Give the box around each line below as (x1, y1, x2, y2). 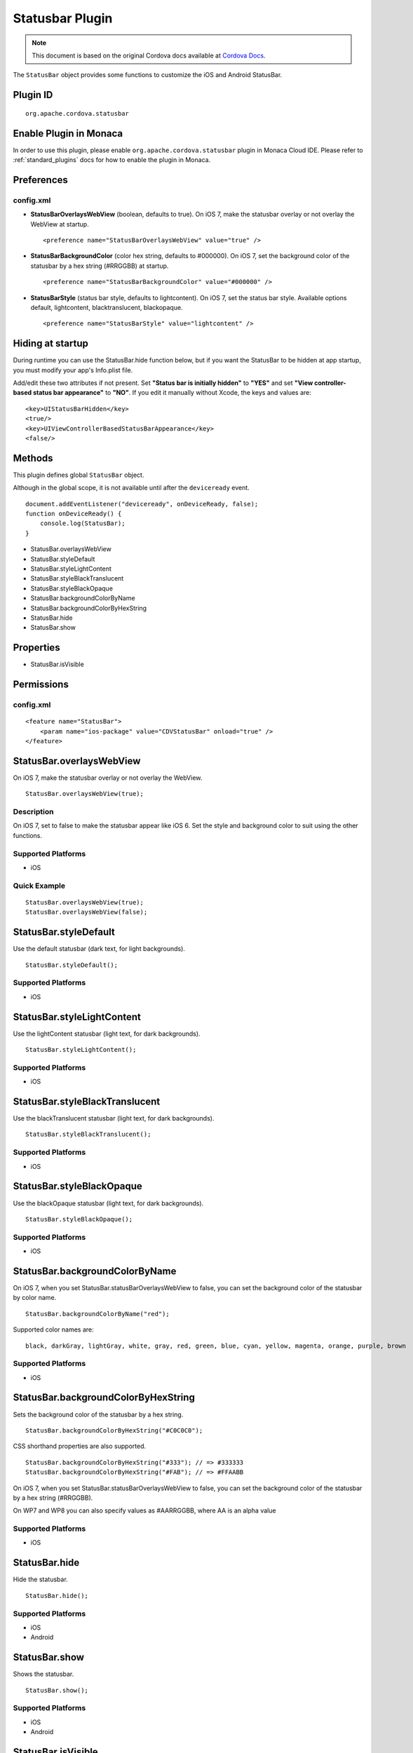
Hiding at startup (13, 337, 89, 350)
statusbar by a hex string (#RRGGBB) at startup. (30, 262, 169, 270)
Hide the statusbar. (13, 1575, 68, 1584)
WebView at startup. (30, 219, 89, 228)
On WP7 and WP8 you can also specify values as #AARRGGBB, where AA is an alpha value (13, 1506, 276, 1515)
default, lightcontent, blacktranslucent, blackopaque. (30, 303, 183, 311)
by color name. (13, 1294, 57, 1302)
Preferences (13, 174, 68, 186)
